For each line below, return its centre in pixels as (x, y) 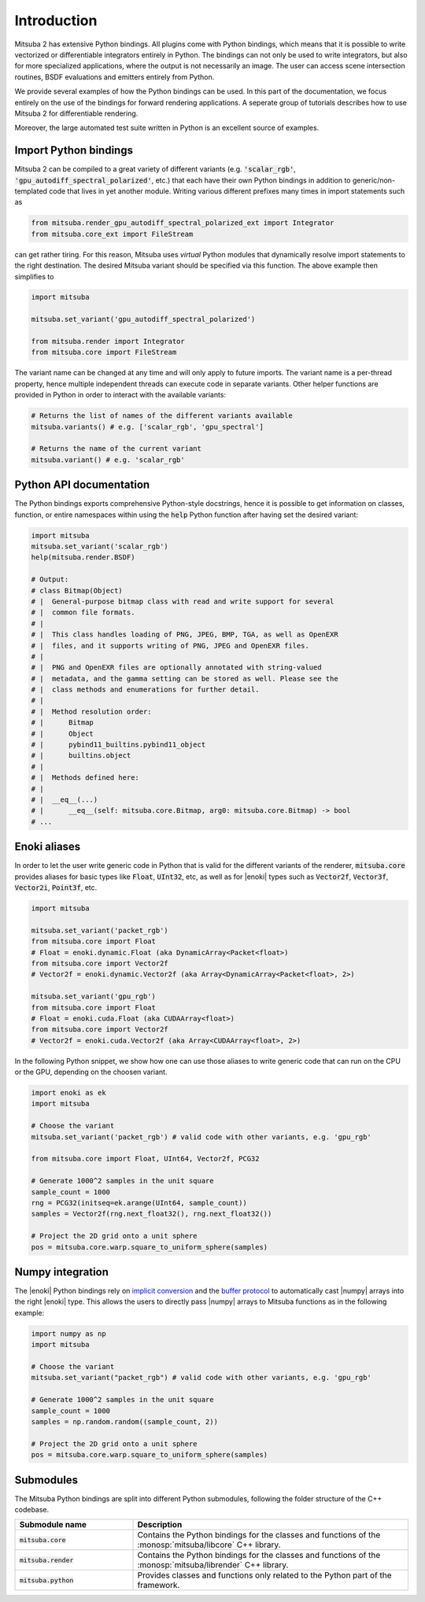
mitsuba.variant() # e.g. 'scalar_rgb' (108, 460)
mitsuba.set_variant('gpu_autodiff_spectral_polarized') (143, 319)
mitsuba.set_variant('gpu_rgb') (94, 997)
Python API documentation (82, 485)
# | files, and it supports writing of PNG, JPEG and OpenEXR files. (170, 646)
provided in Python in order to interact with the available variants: (120, 395)
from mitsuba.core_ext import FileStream (112, 234)
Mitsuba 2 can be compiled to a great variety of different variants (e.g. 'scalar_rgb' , (155, 169)
